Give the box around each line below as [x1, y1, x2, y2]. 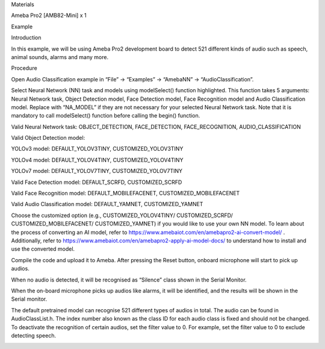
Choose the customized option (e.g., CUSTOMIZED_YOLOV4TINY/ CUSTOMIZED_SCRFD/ [11, 212, 233, 219]
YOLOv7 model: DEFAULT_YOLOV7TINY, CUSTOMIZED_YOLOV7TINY [11, 168, 183, 175]
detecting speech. [11, 332, 57, 339]
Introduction [11, 34, 42, 42]
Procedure [11, 64, 37, 72]
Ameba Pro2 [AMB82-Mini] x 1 [11, 12, 87, 19]
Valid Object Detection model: [11, 134, 85, 142]
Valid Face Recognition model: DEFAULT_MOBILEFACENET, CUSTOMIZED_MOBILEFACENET [11, 190, 240, 197]
